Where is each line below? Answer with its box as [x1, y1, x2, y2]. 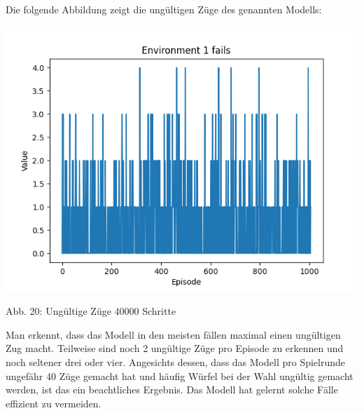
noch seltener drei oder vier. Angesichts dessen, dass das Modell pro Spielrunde [6, 354, 346, 369]
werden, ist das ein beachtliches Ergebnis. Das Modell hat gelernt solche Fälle [6, 382, 338, 397]
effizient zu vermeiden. [6, 395, 101, 410]
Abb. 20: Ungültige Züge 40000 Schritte [6, 304, 176, 318]
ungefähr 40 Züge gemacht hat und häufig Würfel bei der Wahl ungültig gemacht [6, 368, 353, 383]
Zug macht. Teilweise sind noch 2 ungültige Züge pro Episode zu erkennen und [6, 341, 344, 356]
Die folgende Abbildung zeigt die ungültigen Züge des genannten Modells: [6, 2, 322, 16]
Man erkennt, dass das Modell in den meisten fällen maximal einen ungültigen [6, 327, 341, 341]
